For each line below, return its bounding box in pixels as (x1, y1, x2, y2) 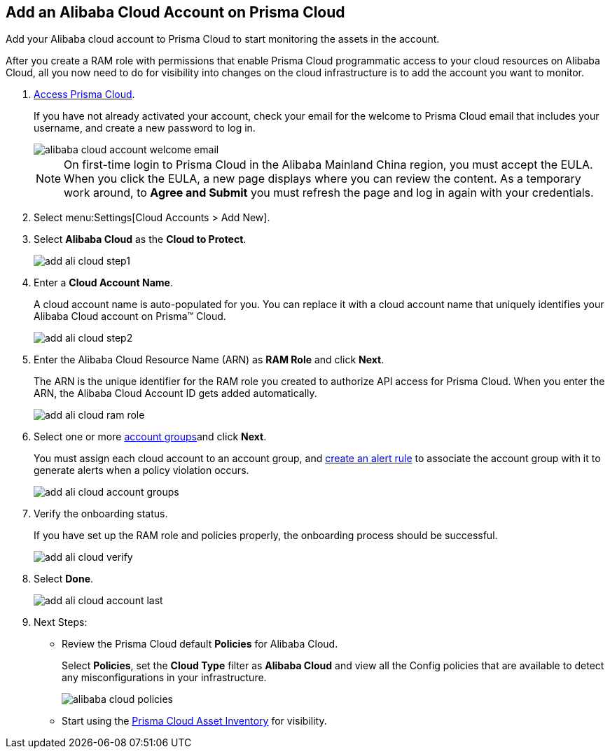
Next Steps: (34, 616, 88, 629)
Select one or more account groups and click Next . (34, 431, 267, 443)
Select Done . (34, 573, 94, 585)
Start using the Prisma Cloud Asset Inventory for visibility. (62, 715, 327, 727)
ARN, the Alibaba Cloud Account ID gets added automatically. (34, 387, 317, 400)
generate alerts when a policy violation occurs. (34, 464, 249, 477)
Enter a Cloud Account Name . (34, 277, 173, 289)
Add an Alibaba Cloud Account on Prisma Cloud (6, 4, 345, 21)
